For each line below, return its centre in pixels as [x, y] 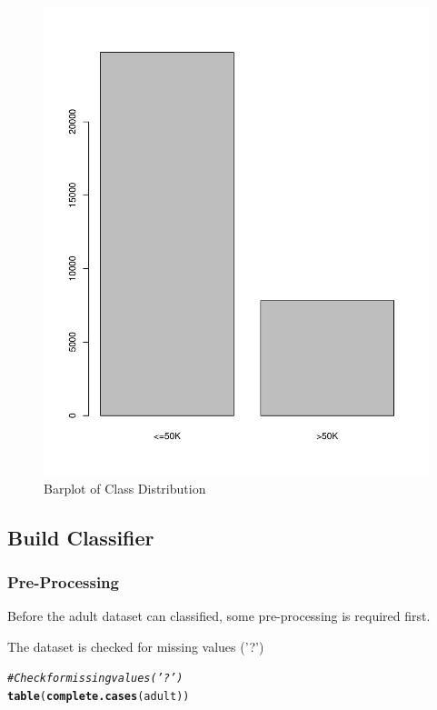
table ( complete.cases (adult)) [99, 697]
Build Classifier [81, 537]
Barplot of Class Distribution [125, 488]
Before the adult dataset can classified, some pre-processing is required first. [219, 616]
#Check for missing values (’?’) [95, 679]
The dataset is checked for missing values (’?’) [136, 646]
